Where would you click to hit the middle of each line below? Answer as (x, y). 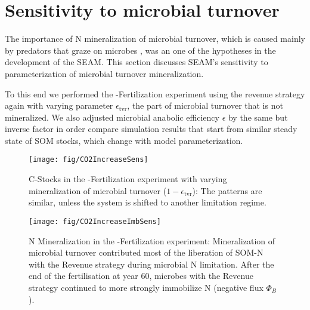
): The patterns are (227, 190)
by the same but (258, 117)
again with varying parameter (59, 105)
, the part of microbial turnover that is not (205, 105)
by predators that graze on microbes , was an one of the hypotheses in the (140, 50)
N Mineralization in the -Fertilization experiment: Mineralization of (152, 240)
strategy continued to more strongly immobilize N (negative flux (146, 287)
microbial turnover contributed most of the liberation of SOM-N (146, 252)
